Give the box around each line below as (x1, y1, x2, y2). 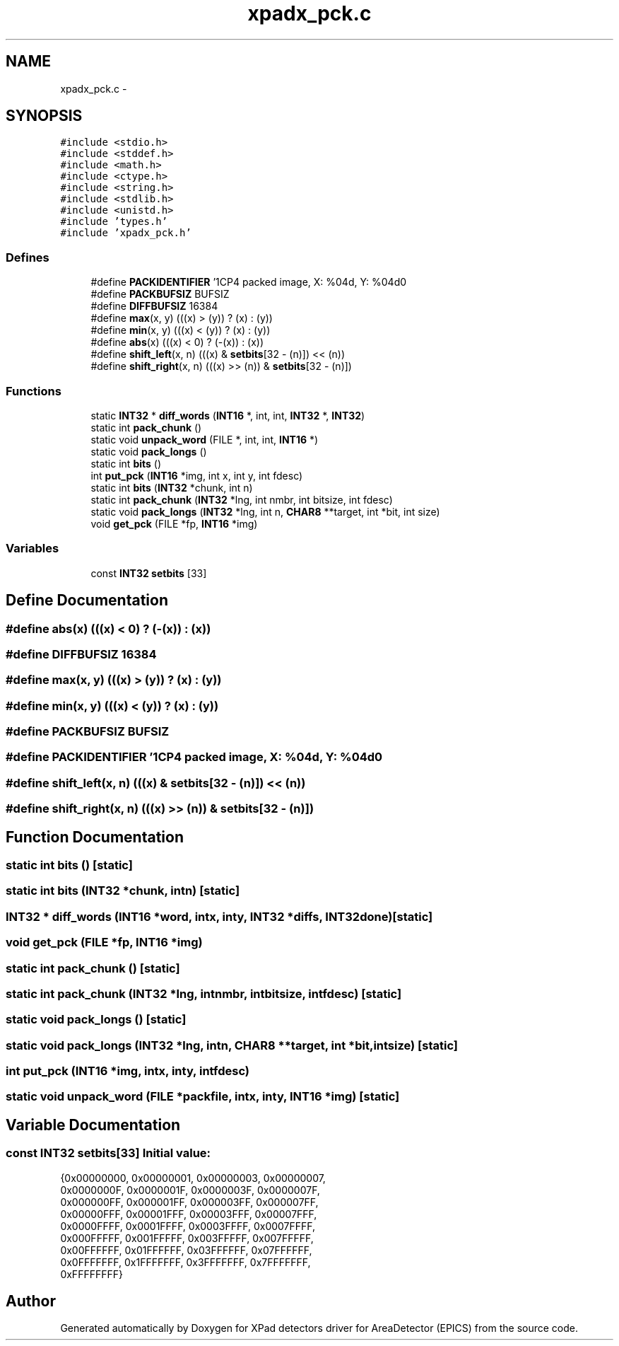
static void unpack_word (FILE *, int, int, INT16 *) (90, 433, 319, 446)
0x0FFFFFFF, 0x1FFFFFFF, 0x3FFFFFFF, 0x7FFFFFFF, (60, 1255, 311, 1268)
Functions (6, 383, 61, 398)
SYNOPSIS (6, 107, 83, 125)
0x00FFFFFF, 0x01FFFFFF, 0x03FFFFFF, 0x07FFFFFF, (60, 1243, 312, 1256)
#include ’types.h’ (60, 216, 168, 228)
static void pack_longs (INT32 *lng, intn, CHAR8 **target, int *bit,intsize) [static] (6, 1038, 458, 1052)
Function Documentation (6, 828, 184, 846)
